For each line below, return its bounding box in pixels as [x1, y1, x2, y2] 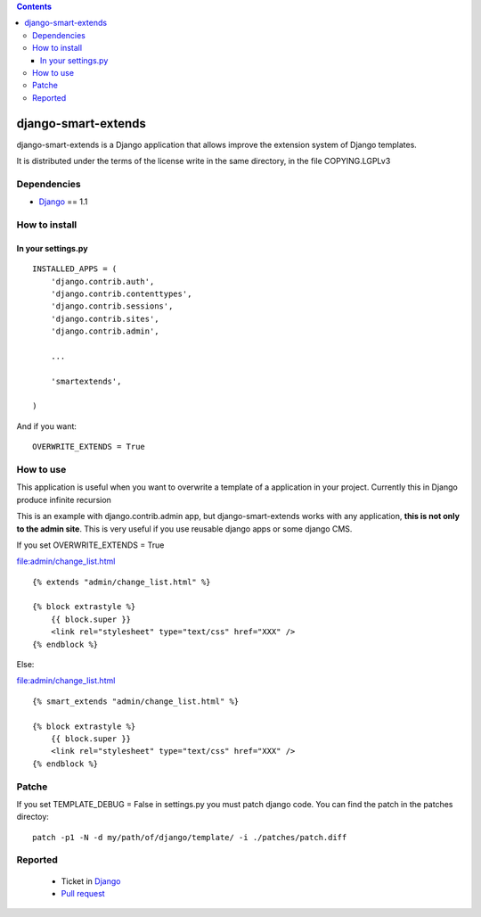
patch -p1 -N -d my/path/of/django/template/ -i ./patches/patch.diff [32, 832, 347, 842]
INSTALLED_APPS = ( [32, 264, 118, 274]
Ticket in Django [61, 875, 121, 887]
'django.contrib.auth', [50, 277, 155, 286]
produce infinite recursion [16, 494, 111, 505]
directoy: [16, 812, 49, 822]
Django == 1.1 [38, 196, 88, 207]
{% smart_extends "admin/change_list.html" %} [32, 696, 240, 706]
